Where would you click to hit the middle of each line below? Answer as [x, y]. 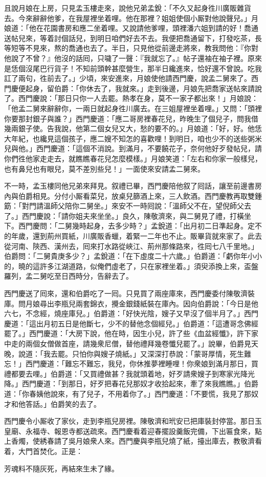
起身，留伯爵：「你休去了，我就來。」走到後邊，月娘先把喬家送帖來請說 [143, 88]
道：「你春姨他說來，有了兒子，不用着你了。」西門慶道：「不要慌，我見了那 [128, 393]
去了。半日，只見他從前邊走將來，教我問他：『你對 [174, 48]
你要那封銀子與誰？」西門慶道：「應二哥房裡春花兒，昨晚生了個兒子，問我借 [131, 118]
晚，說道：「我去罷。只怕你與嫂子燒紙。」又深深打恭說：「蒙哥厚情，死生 [124, 353]
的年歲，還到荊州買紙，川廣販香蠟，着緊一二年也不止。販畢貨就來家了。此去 [133, 236]
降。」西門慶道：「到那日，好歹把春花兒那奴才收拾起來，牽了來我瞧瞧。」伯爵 [131, 383]
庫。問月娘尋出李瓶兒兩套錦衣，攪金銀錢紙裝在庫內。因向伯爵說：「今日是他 [131, 303]
